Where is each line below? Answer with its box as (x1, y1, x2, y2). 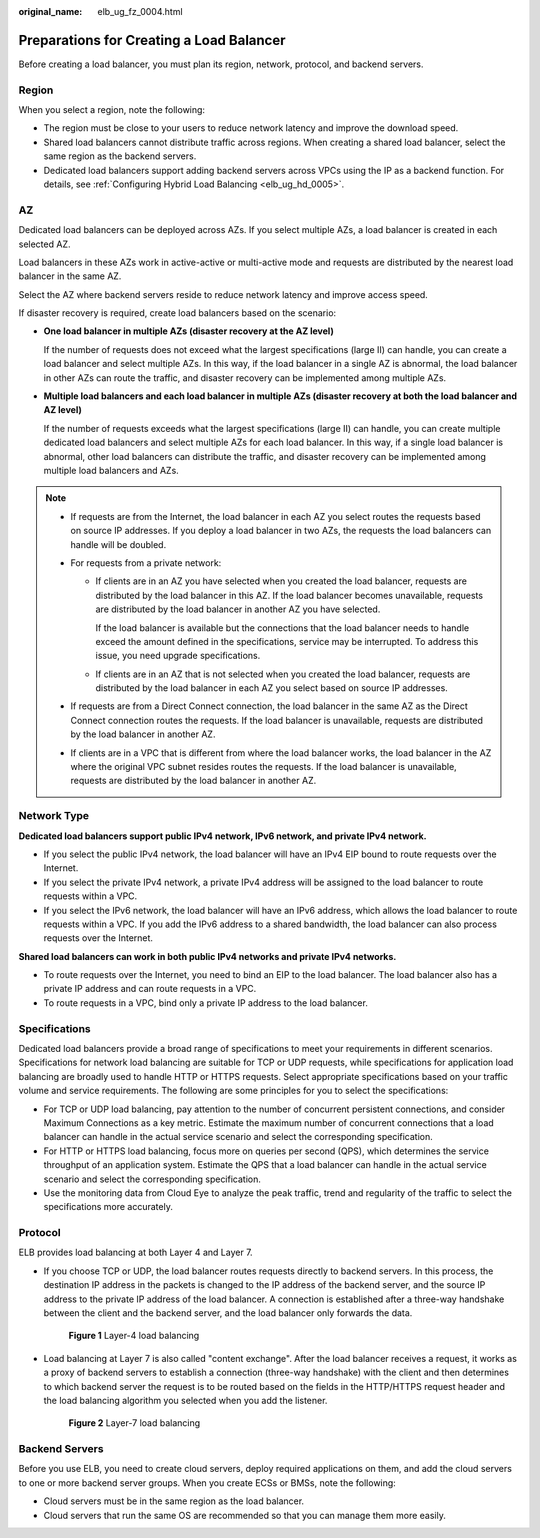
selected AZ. (18, 238, 71, 250)
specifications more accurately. (43, 1201, 174, 1213)
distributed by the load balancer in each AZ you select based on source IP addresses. (95, 682, 449, 694)
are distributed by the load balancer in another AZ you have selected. (95, 603, 381, 615)
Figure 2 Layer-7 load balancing (68, 1417, 201, 1429)
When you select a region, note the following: (18, 104, 205, 116)
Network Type (18, 809, 90, 823)
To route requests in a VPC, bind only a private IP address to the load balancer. (43, 996, 369, 1009)
